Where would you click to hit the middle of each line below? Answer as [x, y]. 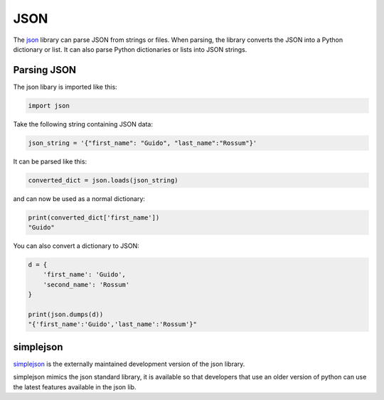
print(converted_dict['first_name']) [94, 217]
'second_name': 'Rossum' [86, 285]
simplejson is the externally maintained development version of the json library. [129, 364]
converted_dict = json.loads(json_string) [103, 180]
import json [49, 106]
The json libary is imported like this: [65, 87]
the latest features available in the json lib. [75, 387]
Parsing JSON [45, 70]
